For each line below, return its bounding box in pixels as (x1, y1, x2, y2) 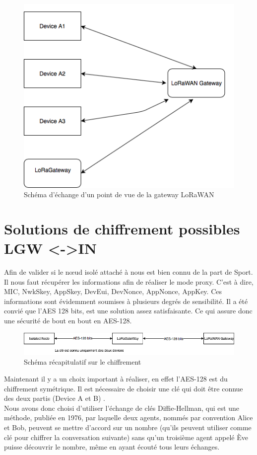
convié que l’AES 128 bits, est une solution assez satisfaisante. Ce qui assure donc (4, 305, 253, 316)
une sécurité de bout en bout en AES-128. (4, 315, 132, 326)
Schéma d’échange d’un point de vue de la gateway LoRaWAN (24, 189, 214, 200)
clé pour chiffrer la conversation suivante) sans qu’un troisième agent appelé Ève (4, 432, 248, 442)
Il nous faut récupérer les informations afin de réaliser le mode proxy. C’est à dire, (4, 276, 254, 287)
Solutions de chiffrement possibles (4, 218, 240, 238)
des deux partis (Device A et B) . (4, 393, 105, 403)
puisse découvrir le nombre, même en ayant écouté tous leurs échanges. (4, 442, 220, 452)
